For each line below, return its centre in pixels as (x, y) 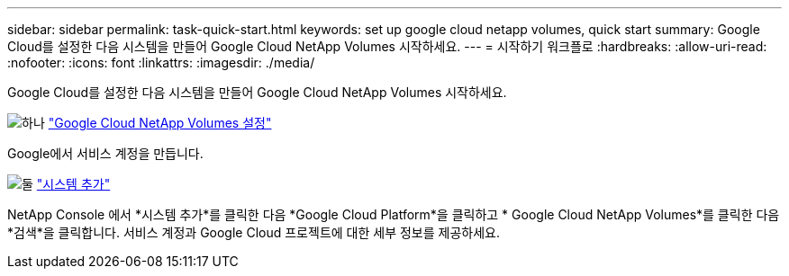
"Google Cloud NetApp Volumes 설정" (160, 123)
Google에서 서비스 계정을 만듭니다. (105, 153)
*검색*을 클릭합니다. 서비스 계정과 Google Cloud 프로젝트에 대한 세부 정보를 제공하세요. (254, 232)
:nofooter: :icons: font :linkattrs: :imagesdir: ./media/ (161, 62)
